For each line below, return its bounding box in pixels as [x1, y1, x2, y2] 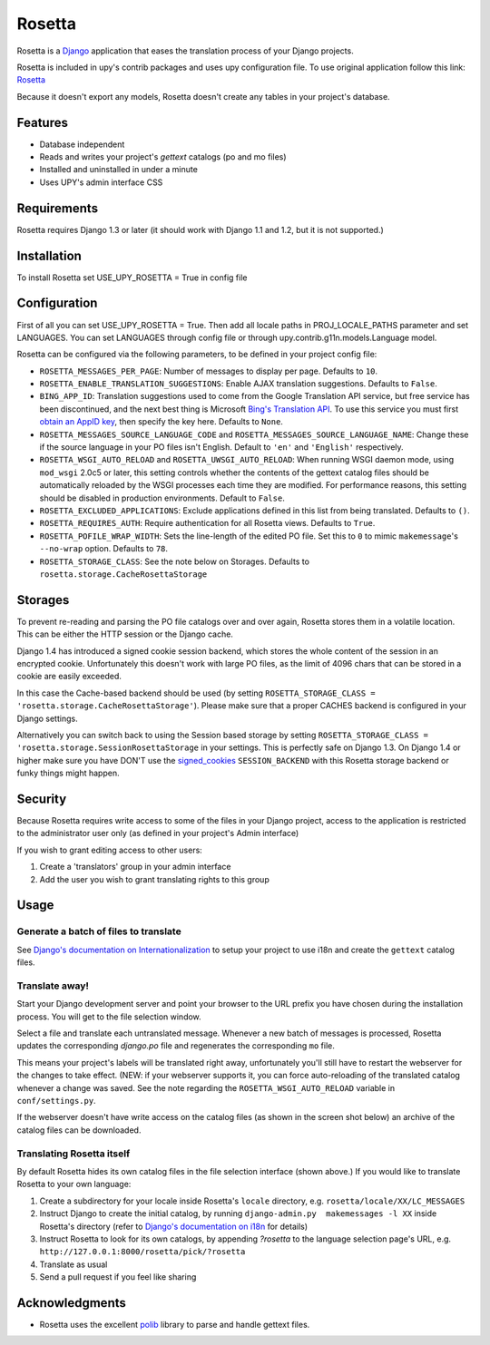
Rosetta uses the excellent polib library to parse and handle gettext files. [39, 1319, 310, 1330]
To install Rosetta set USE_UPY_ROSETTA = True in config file [16, 272, 248, 283]
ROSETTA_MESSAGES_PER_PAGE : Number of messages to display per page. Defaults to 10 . [39, 365, 378, 376]
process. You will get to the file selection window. [16, 1011, 201, 1022]
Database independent [39, 139, 125, 150]
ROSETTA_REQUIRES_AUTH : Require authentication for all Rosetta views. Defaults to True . [39, 518, 376, 529]
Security [16, 791, 67, 806]
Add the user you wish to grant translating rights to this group [39, 873, 269, 884]
